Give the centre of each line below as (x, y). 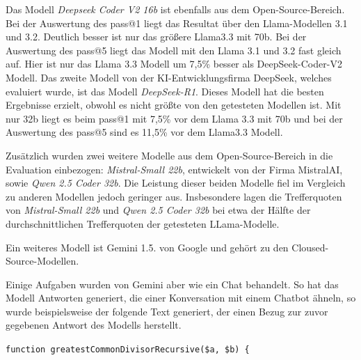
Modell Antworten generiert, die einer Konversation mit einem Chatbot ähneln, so (181, 298)
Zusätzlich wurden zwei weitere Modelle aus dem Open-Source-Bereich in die (169, 155)
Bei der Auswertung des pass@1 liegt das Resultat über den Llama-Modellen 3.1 (177, 23)
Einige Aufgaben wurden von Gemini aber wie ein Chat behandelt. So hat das (172, 284)
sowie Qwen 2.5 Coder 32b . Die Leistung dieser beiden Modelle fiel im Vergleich (176, 183)
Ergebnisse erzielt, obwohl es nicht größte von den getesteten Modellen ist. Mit (174, 105)
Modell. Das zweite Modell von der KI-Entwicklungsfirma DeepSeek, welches (169, 77)
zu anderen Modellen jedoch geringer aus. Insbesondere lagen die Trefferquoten (174, 196)
